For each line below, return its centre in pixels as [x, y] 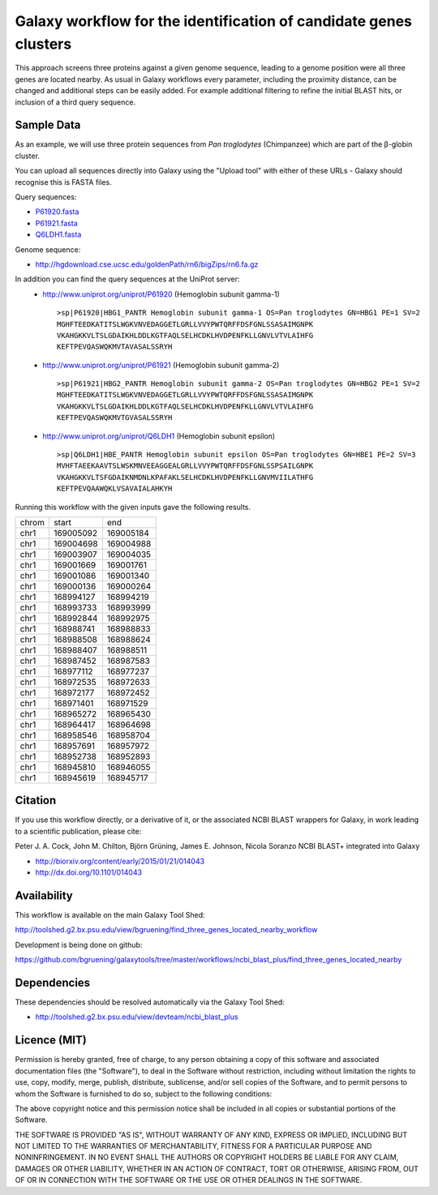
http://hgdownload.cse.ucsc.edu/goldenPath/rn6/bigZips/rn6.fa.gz [147, 264]
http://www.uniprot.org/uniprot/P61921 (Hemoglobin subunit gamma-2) [161, 365]
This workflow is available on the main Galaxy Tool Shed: [110, 914]
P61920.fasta [57, 212]
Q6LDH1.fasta [58, 234]
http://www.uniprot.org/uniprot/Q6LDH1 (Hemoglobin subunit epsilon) [159, 436]
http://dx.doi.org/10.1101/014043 [88, 872]
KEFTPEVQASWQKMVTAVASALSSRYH [115, 347]
